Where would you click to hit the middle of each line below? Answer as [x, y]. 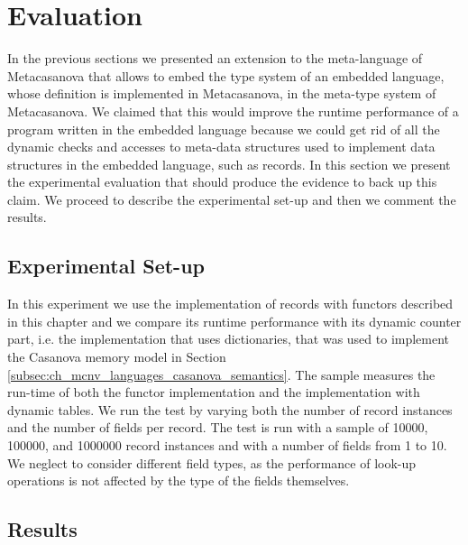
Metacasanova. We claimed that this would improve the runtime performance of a [233, 111]
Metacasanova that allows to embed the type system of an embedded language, [226, 75]
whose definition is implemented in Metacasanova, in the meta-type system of [222, 93]
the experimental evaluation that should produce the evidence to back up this [222, 182]
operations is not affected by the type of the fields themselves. [179, 480]
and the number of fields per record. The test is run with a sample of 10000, [218, 427]
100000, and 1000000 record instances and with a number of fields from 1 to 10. [227, 445]
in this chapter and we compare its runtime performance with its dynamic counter [234, 321]
